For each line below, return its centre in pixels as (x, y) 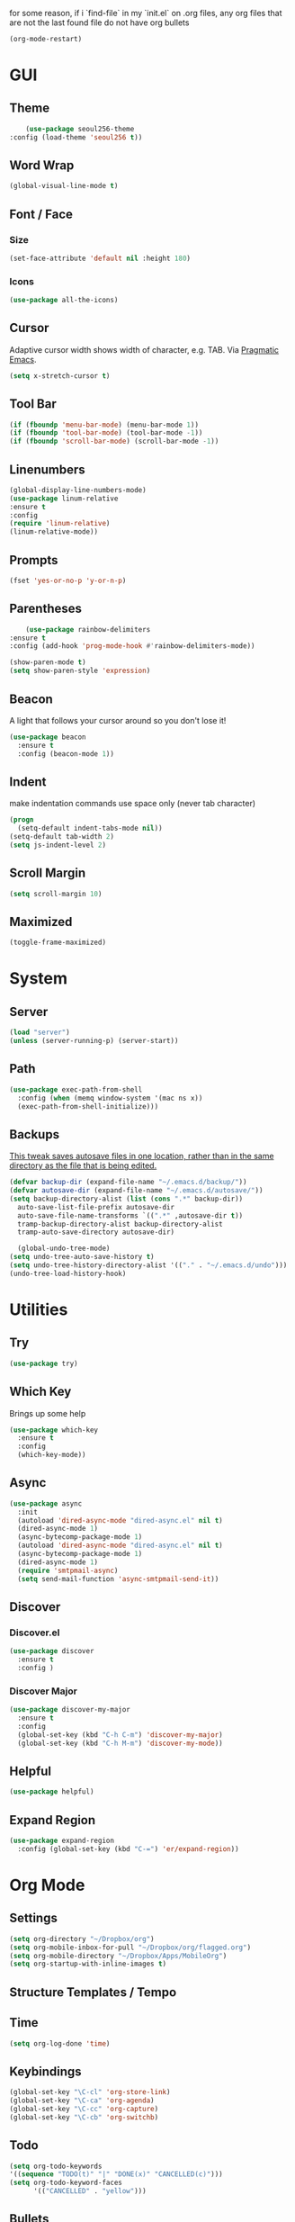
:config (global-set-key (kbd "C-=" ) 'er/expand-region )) (129, 1849)
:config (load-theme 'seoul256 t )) (76, 137)
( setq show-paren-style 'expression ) (80, 671)
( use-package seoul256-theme (80, 129)
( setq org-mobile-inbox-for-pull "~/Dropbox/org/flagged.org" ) (130, 1948)
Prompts (34, 560)
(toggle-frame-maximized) (58, 943)
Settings (34, 1918)
